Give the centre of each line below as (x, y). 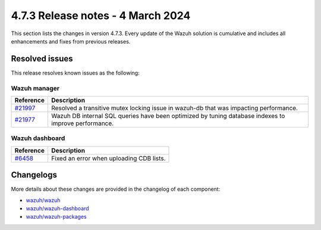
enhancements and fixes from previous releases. (71, 41)
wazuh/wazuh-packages (56, 217)
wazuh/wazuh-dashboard (57, 209)
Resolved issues (42, 59)
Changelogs (34, 175)
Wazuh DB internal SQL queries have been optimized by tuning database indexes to (168, 116)
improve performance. (83, 123)
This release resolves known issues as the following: (75, 73)
